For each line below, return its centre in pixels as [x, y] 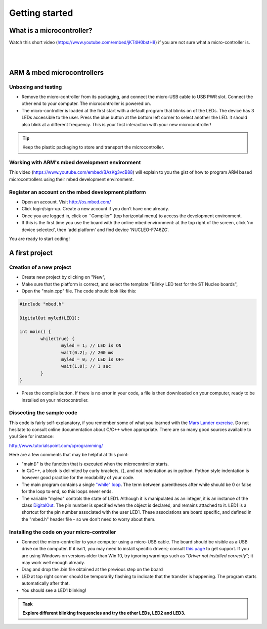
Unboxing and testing [36, 87]
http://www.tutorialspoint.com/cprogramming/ [56, 445]
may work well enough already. [53, 563]
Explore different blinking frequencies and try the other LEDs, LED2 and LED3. [104, 613]
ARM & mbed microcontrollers [56, 73]
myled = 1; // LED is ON [91, 346]
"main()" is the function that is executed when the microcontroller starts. [95, 464]
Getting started [41, 13]
